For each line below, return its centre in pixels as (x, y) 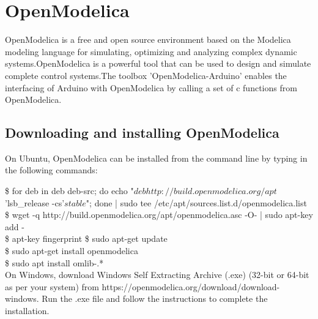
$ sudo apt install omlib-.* (54, 262)
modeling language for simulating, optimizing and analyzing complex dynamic (151, 51)
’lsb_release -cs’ (35, 202)
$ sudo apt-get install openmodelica (72, 251)
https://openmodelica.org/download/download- (191, 286)
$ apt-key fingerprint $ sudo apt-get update (86, 238)
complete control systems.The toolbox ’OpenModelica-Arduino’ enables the (146, 75)
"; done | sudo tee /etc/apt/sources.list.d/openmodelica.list (196, 202)
